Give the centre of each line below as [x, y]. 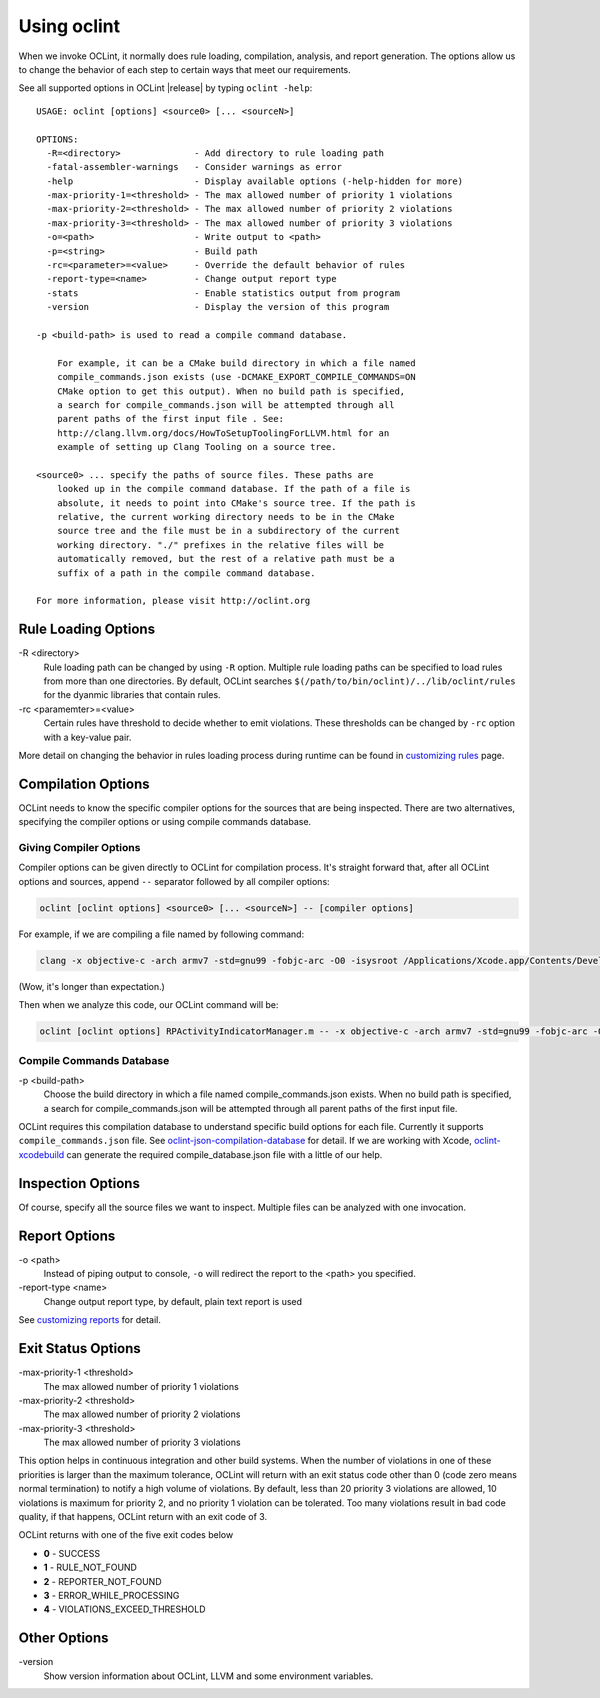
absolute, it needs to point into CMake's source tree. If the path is [236, 503]
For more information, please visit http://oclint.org [173, 601]
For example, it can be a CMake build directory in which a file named [236, 363]
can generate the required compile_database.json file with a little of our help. [224, 1154]
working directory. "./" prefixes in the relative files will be [220, 544]
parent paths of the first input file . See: [170, 419]
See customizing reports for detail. [90, 1320]
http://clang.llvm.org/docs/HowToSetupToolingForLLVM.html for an [223, 433]
